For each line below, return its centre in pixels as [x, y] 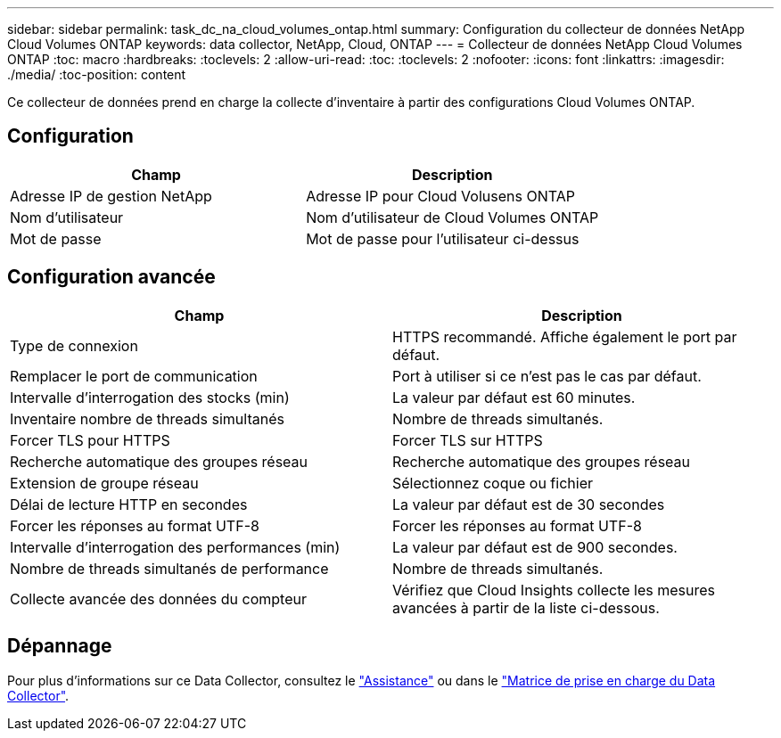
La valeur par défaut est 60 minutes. [514, 397]
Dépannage [60, 646]
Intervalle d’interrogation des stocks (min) [150, 397]
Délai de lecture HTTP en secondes [129, 504]
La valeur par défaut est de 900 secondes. [535, 547]
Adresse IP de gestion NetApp [111, 196]
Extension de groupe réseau [104, 483]
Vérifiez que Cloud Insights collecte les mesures [554, 590]
